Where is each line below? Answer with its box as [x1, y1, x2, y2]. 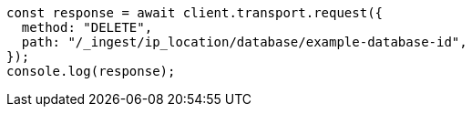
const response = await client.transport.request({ [6, 5, 384, 20]
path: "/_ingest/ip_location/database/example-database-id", [21, 35, 467, 49]
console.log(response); [6, 64, 176, 78]
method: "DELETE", [21, 20, 153, 35]
